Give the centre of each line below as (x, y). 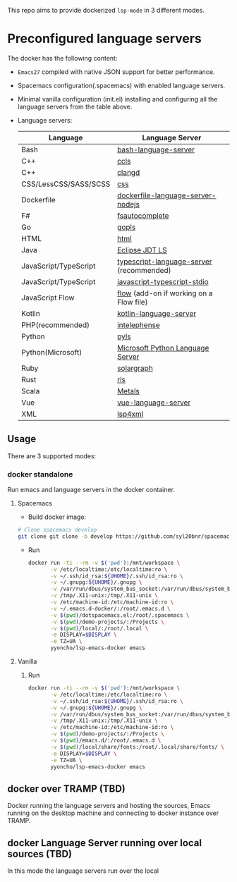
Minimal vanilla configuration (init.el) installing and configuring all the (117, 99)
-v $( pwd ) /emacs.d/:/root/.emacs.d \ (106, 741)
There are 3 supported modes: (52, 456)
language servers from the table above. (75, 106)
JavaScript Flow (48, 298)
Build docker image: (57, 517)
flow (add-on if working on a (165, 293)
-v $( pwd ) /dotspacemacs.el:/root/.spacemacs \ (120, 615)
